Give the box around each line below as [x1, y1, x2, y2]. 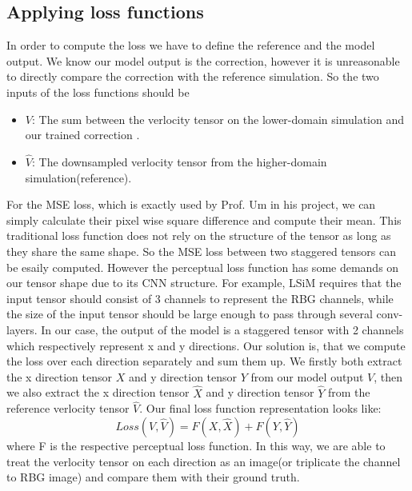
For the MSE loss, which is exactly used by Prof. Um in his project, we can [6, 196, 376, 213]
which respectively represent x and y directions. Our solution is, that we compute [6, 337, 406, 353]
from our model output [250, 368, 364, 385]
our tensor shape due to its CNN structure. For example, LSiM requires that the [6, 274, 402, 291]
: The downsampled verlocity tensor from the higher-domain [31, 153, 327, 170]
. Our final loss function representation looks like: [139, 400, 382, 417]
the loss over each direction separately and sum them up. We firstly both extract [6, 353, 402, 369]
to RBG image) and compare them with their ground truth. [6, 469, 300, 485]
